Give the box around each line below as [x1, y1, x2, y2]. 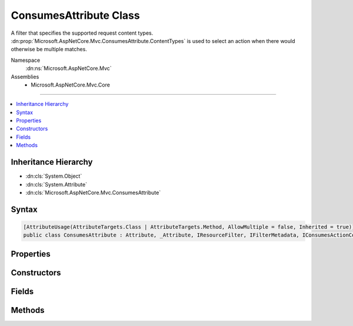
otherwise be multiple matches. [11, 46, 88, 53]
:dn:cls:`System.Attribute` [25, 181, 88, 188]
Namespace [11, 56, 41, 64]
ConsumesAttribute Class [11, 9, 141, 22]
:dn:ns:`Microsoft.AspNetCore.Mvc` [25, 65, 112, 72]
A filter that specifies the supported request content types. [11, 29, 154, 36]
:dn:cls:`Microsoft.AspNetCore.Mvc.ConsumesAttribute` [25, 189, 161, 196]
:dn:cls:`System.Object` [25, 172, 82, 179]
